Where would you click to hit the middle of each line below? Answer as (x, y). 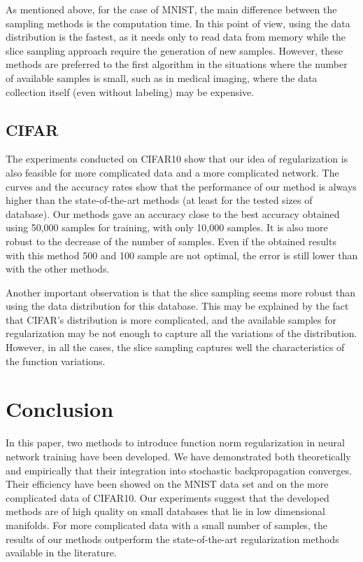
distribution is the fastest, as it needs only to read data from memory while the (176, 37)
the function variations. (56, 361)
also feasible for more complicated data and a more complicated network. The (172, 172)
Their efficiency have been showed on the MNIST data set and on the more (167, 484)
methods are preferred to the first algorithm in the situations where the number (177, 64)
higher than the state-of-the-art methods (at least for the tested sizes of (159, 200)
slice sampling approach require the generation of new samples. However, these (174, 50)
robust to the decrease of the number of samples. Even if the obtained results (171, 241)
